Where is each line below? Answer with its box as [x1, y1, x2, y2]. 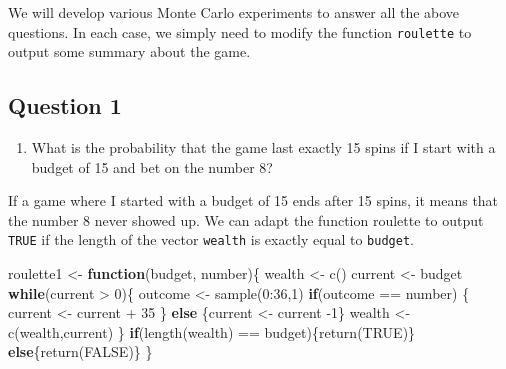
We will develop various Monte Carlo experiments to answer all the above [8, 2, 460, 22]
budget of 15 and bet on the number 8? [31, 156, 273, 177]
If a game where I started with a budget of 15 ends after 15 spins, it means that [8, 190, 499, 211]
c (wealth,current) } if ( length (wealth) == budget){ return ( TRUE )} [8, 321, 416, 342]
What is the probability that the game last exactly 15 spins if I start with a [31, 137, 496, 158]
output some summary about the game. [8, 41, 251, 62]
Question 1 [8, 90, 122, 121]
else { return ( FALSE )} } [8, 341, 153, 362]
